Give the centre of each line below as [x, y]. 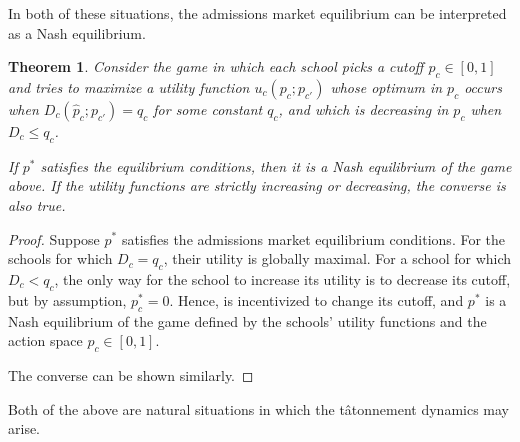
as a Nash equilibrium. [77, 32]
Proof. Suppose [54, 238]
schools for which [60, 258]
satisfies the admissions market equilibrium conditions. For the [313, 238]
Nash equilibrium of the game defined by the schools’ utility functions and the [247, 320]
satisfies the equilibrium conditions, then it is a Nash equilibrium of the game [276, 165]
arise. [24, 428]
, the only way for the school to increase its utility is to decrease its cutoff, [282, 278]
